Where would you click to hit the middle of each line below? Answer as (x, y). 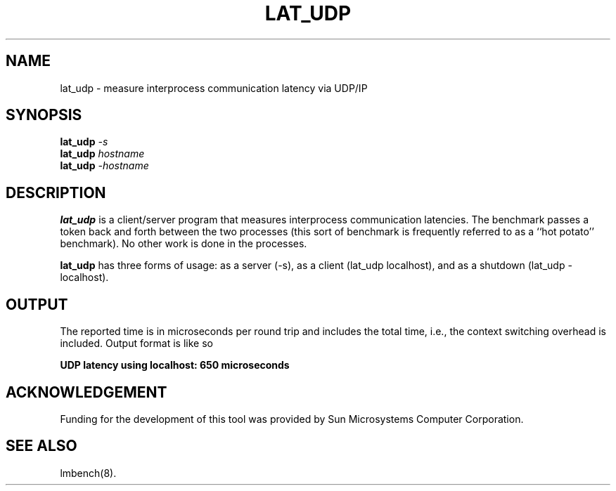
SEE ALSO (41, 446)
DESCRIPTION (56, 192)
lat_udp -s (84, 142)
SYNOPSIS (44, 115)
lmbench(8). (88, 473)
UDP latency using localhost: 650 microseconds (175, 365)
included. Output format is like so (136, 343)
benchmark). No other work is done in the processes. (184, 244)
